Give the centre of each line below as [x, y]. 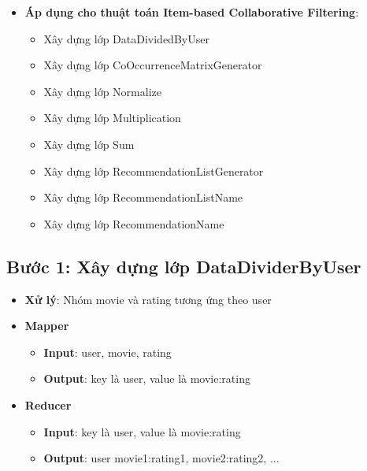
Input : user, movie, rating [108, 352]
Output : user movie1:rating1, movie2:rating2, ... [161, 458]
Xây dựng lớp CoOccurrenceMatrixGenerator [153, 65]
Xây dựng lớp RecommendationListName [143, 197]
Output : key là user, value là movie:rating [147, 378]
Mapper [47, 326]
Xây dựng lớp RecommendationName [134, 223]
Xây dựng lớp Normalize [102, 91]
